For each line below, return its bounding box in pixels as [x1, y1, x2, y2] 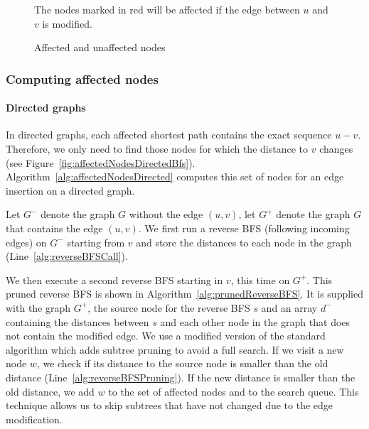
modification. [6, 411, 63, 426]
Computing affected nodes [6, 70, 159, 87]
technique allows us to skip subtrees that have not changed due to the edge [6, 398, 333, 413]
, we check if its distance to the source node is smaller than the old [36, 356, 328, 371]
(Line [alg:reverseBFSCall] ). [6, 249, 128, 264]
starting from [67, 234, 125, 249]
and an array [261, 300, 318, 315]
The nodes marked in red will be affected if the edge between [34, 2, 300, 16]
